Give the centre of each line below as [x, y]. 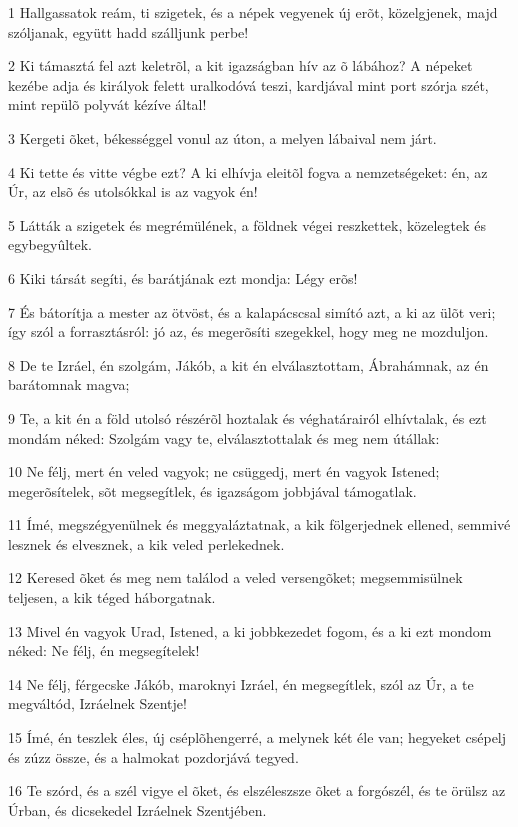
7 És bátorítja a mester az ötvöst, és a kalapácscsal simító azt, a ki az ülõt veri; [252, 311]
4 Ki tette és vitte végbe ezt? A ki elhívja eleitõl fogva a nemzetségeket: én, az [248, 171]
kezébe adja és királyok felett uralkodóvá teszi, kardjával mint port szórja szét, [248, 84]
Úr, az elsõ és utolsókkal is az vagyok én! [133, 191]
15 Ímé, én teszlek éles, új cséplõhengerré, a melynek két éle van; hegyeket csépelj [257, 737]
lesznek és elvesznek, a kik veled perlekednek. [146, 543]
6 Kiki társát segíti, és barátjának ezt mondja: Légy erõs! [183, 277]
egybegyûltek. [50, 244]
